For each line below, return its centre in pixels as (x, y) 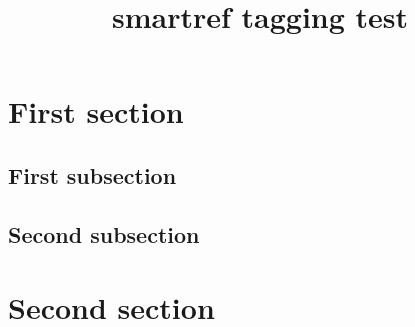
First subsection (92, 174)
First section (96, 111)
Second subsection (104, 233)
